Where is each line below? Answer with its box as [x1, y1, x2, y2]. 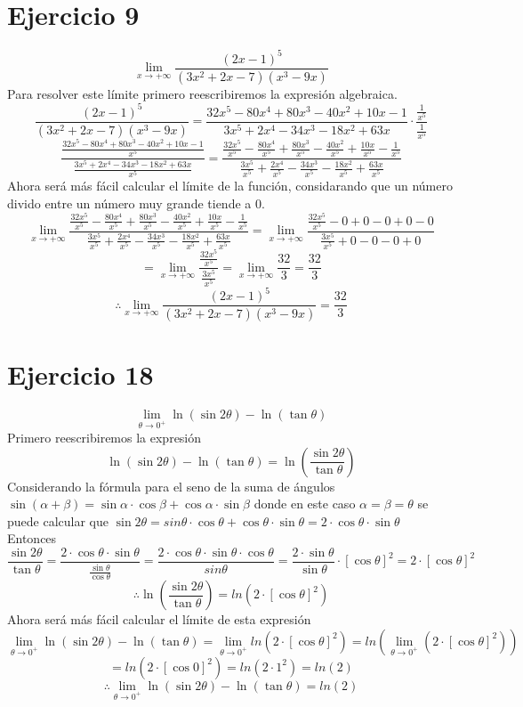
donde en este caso [253, 494, 356, 513]
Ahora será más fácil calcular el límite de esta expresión [7, 610, 311, 629]
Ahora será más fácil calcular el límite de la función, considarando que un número [7, 176, 453, 195]
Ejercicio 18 [7, 356, 154, 393]
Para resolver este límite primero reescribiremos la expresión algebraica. [7, 84, 398, 102]
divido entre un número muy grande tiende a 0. [7, 193, 265, 212]
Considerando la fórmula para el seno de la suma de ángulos [7, 476, 335, 495]
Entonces [7, 529, 57, 548]
